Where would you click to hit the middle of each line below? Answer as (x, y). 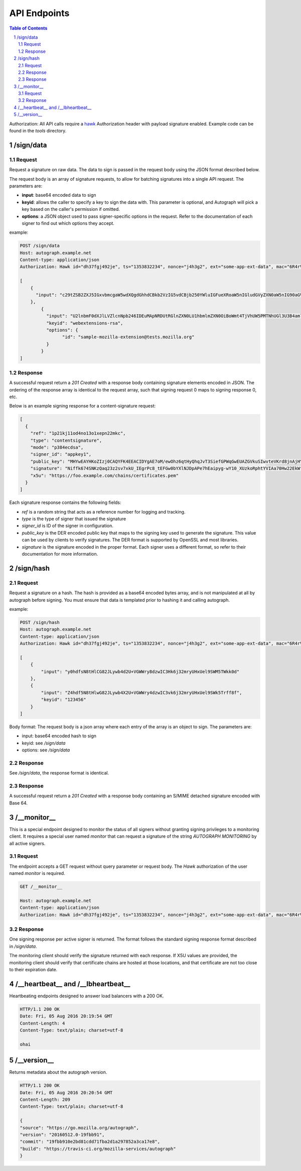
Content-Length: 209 (45, 1100)
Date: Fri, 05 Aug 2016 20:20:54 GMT (66, 1092)
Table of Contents (28, 28)
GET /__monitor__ (41, 887)
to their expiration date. (33, 969)
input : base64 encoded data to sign (59, 195)
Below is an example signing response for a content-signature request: (83, 406)
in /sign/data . (23, 946)
